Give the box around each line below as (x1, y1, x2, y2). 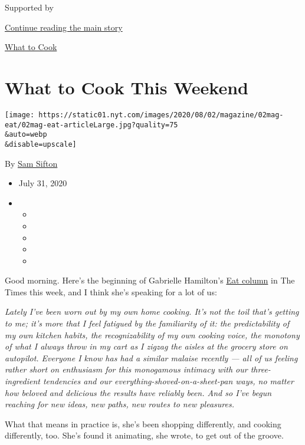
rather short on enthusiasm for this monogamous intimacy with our (5, 363, 248, 375)
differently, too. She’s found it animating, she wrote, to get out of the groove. (5, 429, 284, 441)
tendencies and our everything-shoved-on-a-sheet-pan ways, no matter (42, 375, 294, 387)
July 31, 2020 (18, 177, 67, 189)
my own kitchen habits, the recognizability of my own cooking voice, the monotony (5, 328, 300, 341)
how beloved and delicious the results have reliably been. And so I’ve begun (5, 386, 272, 398)
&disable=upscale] (5, 140, 77, 149)
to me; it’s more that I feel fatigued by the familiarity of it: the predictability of (5, 317, 290, 329)
